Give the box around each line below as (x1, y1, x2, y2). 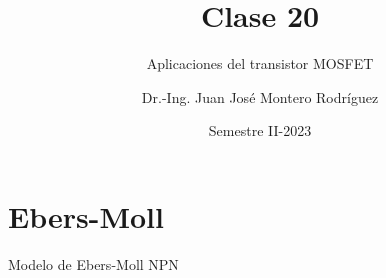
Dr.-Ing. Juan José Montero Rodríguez (141, 86, 379, 107)
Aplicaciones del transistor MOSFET (146, 53, 374, 74)
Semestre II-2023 (208, 120, 312, 141)
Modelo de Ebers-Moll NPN (8, 253, 179, 274)
